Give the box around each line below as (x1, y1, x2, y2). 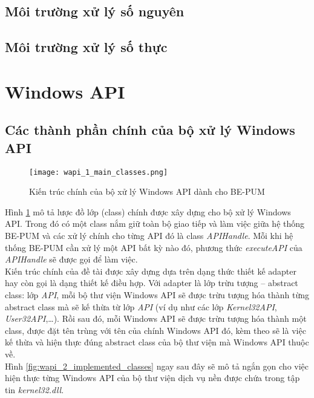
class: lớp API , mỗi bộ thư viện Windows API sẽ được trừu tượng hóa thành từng (5, 288, 310, 301)
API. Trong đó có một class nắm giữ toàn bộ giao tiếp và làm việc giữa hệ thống (5, 217, 305, 230)
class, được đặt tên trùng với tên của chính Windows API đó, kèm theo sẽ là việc (5, 324, 306, 336)
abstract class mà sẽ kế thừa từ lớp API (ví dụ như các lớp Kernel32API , (5, 300, 277, 313)
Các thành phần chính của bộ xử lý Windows (5, 120, 295, 139)
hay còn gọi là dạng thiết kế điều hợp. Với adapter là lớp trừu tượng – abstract (5, 276, 298, 289)
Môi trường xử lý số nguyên (5, 2, 185, 21)
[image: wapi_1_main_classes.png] (29, 168, 168, 177)
